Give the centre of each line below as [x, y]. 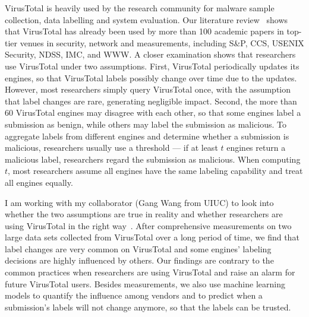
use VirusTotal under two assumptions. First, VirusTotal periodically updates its [152, 66]
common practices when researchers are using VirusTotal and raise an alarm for [150, 272]
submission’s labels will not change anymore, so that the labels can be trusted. [148, 307]
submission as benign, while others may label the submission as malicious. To [146, 124]
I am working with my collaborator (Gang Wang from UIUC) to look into [139, 202]
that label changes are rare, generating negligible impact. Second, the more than [151, 101]
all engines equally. [39, 182]
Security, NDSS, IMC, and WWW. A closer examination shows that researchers [150, 54]
